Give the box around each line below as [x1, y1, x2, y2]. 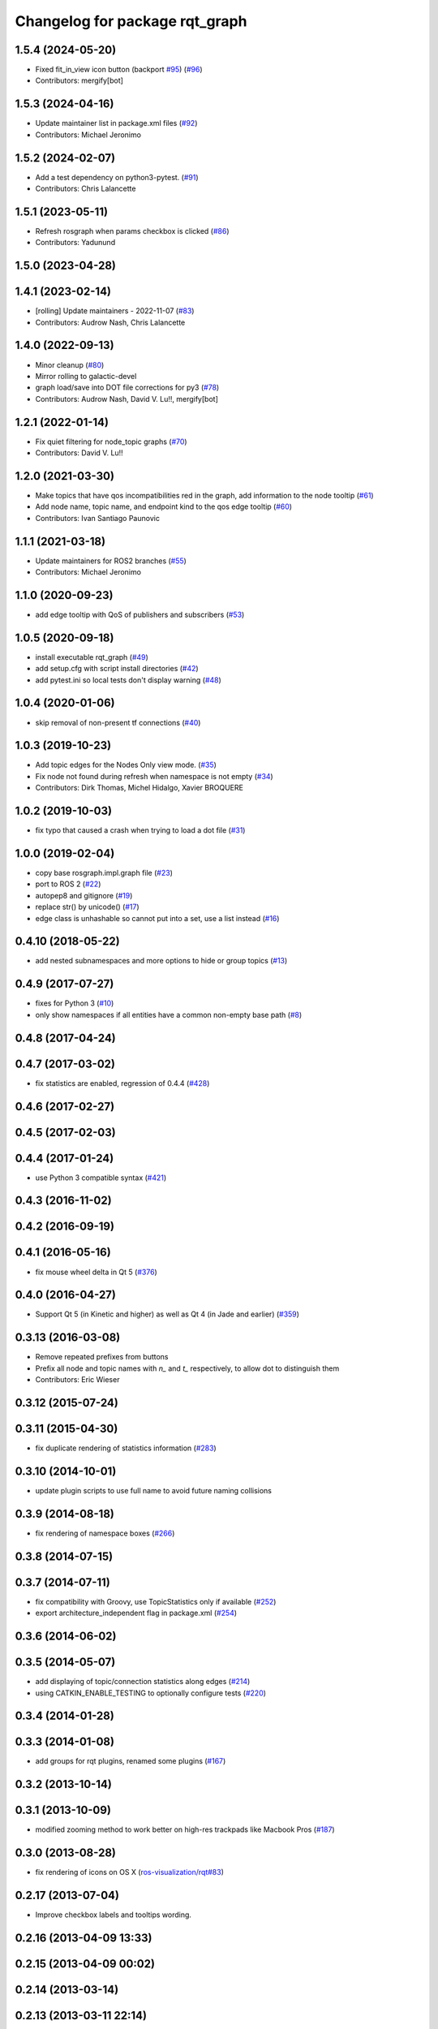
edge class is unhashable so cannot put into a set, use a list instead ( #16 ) [35, 913, 280, 923]
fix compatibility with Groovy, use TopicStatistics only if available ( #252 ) [35, 1596, 277, 1606]
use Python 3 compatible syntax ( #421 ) [35, 1173, 167, 1183]
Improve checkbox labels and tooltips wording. [35, 1910, 192, 1919]
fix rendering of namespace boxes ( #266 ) [35, 1528, 175, 1538]
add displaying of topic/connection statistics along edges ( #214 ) [35, 1677, 251, 1687]
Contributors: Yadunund [35, 238, 116, 248]
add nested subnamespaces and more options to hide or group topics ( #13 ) [35, 956, 288, 966]
